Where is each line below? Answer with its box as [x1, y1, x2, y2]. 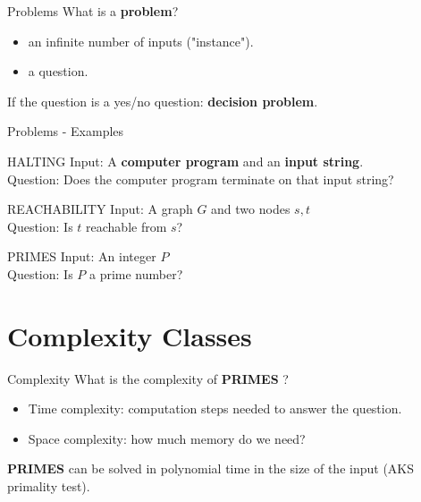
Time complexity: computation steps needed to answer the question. [28, 399, 402, 418]
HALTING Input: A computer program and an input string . [7, 151, 364, 170]
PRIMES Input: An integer [7, 247, 156, 266]
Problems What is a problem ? [7, 2, 179, 20]
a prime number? [88, 264, 183, 283]
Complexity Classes [7, 317, 252, 353]
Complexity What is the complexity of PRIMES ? [7, 369, 289, 387]
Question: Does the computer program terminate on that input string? [7, 169, 394, 188]
